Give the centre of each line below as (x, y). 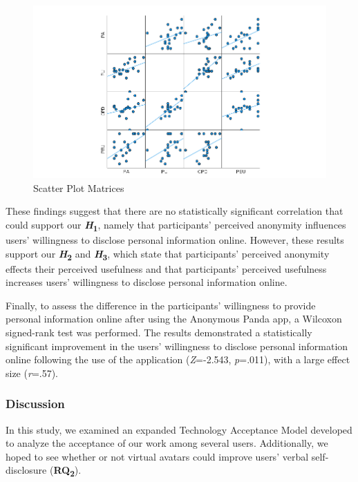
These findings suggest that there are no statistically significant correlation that (175, 211)
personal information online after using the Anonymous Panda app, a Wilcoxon (174, 319)
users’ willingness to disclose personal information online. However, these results (175, 239)
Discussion (35, 404)
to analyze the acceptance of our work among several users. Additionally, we (167, 443)
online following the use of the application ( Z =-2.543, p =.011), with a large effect (178, 359)
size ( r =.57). (32, 373)
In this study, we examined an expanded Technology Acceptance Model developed (179, 429)
